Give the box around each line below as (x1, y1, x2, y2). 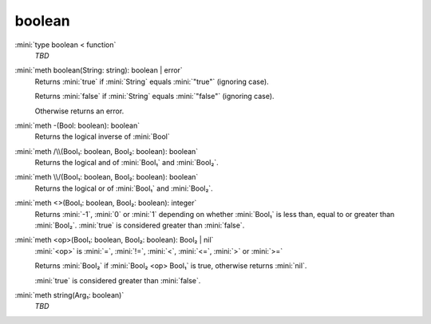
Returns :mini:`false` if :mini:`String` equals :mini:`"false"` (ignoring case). (34, 92, 275, 101)
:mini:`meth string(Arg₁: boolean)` (14, 290, 125, 299)
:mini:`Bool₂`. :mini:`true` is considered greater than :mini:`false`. (34, 220, 245, 231)
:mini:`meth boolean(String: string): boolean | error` (14, 65, 183, 75)
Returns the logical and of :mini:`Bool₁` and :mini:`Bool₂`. (34, 158, 219, 168)
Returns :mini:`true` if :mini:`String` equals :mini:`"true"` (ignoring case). (34, 77, 269, 86)
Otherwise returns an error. (34, 106, 125, 116)
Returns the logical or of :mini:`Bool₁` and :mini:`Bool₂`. (34, 184, 213, 193)
